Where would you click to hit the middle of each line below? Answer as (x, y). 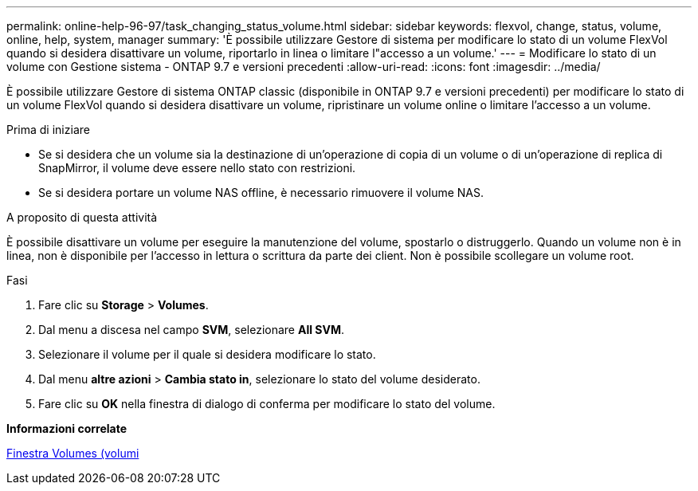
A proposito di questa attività (82, 217)
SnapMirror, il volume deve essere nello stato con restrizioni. (197, 168)
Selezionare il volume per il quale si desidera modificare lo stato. (207, 354)
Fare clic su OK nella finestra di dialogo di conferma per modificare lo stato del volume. (267, 404)
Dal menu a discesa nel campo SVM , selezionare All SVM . (192, 330)
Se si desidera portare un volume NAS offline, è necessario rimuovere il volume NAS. (261, 192)
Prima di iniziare (48, 130)
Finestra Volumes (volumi (73, 453)
